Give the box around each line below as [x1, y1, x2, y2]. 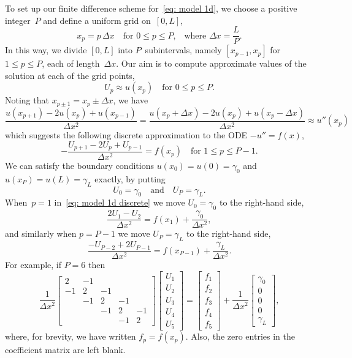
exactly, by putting [94, 172, 166, 185]
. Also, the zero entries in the [185, 330, 295, 343]
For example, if [5, 258, 62, 271]
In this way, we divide [5, 43, 87, 56]
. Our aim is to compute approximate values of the [116, 57, 307, 70]
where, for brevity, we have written [5, 330, 136, 343]
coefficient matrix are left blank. [5, 343, 126, 356]
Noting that [5, 94, 49, 106]
